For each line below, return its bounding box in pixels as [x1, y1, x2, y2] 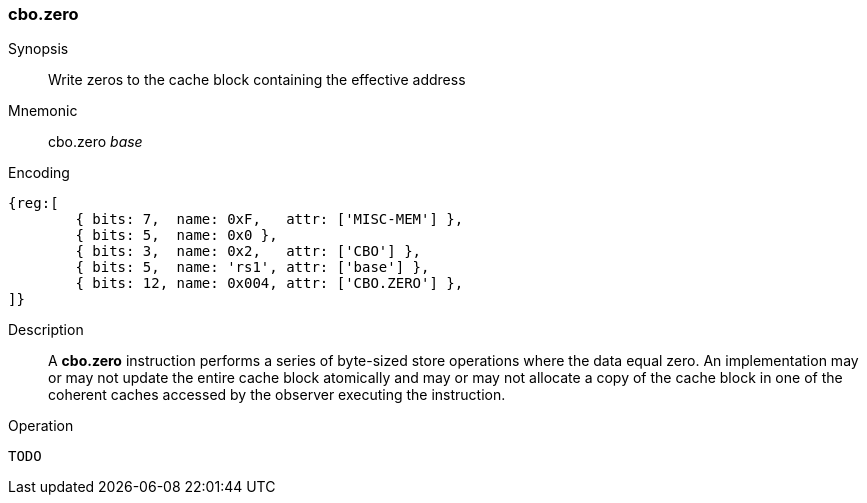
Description [8, 321, 84, 339]
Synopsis [8, 40, 69, 58]
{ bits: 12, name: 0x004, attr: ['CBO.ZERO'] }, [75, 275, 464, 292]
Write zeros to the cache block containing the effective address [48, 71, 466, 89]
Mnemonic [8, 102, 78, 120]
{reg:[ [8, 195, 59, 212]
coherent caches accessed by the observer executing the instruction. [48, 386, 506, 404]
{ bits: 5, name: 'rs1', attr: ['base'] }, [75, 259, 430, 276]
